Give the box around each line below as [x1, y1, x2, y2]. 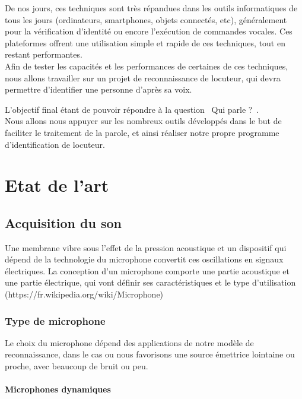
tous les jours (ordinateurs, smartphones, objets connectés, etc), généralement [5, 13, 287, 26]
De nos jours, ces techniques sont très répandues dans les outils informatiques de [5, 2, 298, 14]
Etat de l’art [5, 173, 109, 197]
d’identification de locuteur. [5, 138, 105, 150]
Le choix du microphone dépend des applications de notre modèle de [5, 336, 254, 349]
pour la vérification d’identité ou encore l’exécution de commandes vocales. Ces [5, 25, 293, 37]
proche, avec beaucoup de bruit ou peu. [5, 360, 148, 372]
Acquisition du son [5, 213, 122, 232]
